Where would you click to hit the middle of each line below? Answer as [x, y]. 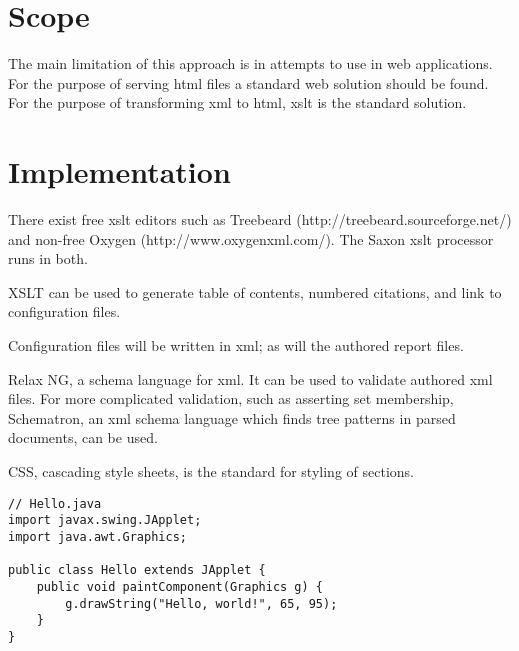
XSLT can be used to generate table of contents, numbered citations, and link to [255, 291]
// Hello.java [55, 503]
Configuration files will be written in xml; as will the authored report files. [236, 345]
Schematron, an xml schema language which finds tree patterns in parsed [232, 417]
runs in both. [48, 258]
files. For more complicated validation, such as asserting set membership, [231, 398]
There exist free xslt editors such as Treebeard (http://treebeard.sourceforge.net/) [260, 219]
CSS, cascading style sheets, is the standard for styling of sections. [211, 470]
